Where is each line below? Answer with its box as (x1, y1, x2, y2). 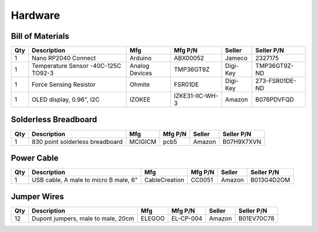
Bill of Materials (11, 31, 69, 41)
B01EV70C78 (238, 214, 275, 223)
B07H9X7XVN (223, 137, 261, 146)
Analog (130, 62, 150, 70)
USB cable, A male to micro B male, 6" (31, 176, 138, 184)
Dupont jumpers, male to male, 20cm (31, 214, 135, 223)
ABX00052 (174, 54, 204, 62)
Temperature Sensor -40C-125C (31, 62, 122, 70)
